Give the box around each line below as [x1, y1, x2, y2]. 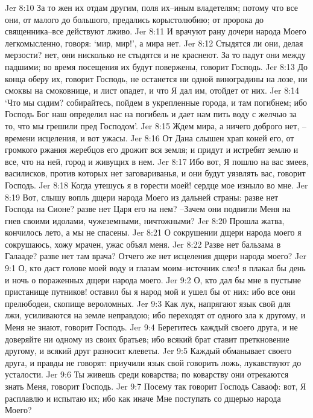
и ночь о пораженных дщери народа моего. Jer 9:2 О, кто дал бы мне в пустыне [5, 273, 301, 286]
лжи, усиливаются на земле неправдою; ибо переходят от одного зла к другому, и [5, 309, 306, 321]
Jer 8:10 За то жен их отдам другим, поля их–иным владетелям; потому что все [5, 1, 298, 13]
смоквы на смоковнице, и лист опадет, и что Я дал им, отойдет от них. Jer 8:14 [5, 84, 300, 97]
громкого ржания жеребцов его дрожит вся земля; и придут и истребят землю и [5, 143, 299, 156]
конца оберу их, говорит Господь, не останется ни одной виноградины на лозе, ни [5, 72, 308, 85]
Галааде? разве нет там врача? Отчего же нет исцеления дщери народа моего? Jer [5, 249, 307, 262]
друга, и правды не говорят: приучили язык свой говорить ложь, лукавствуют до [5, 356, 302, 368]
